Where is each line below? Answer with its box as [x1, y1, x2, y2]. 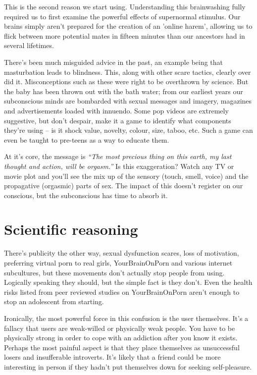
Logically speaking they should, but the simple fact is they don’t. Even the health [4, 277, 253, 287]
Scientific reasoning [4, 219, 138, 239]
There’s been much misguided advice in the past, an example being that [4, 56, 223, 67]
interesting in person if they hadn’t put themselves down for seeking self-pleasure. [4, 361, 252, 372]
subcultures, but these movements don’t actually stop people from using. [4, 267, 225, 277]
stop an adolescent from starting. [4, 296, 104, 307]
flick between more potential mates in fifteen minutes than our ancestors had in [4, 30, 245, 41]
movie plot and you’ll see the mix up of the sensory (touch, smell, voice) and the [4, 170, 249, 181]
